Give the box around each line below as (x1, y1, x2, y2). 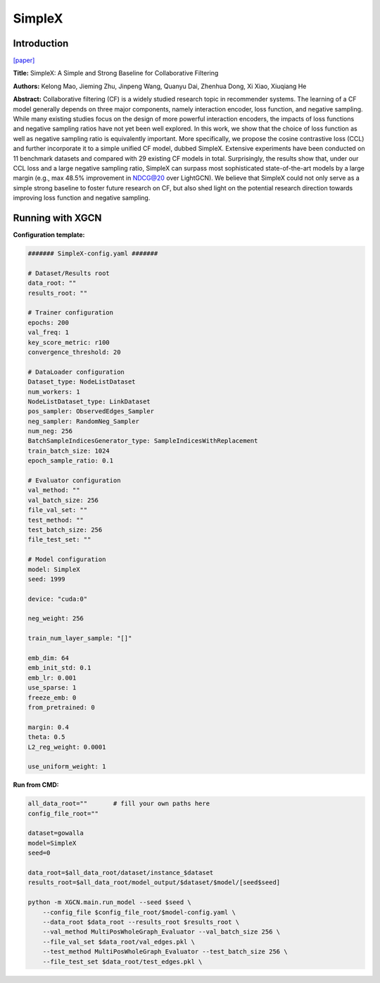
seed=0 (27, 849, 51, 857)
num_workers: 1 (27, 388, 80, 396)
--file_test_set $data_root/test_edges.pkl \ (42, 958, 203, 965)
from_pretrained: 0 (27, 704, 95, 712)
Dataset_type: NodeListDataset (27, 378, 137, 386)
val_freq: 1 (27, 329, 70, 336)
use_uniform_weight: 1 (27, 762, 106, 771)
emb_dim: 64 (27, 654, 70, 662)
